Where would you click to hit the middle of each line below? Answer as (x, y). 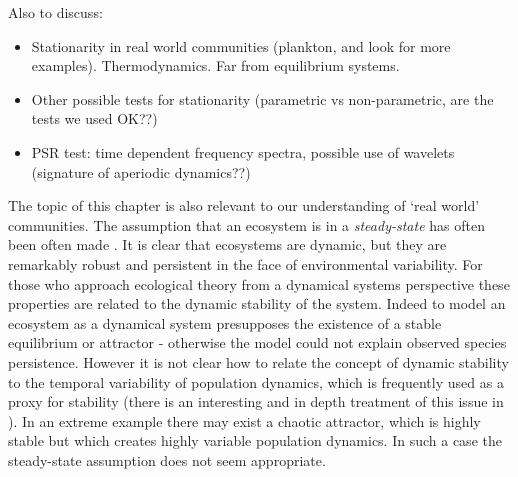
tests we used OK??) (94, 118)
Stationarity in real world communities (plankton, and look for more (241, 45)
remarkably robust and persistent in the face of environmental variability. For (245, 263)
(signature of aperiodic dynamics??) (141, 171)
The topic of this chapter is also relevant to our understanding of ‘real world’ (244, 205)
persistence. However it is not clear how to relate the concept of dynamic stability (258, 361)
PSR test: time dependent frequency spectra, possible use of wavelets (243, 151)
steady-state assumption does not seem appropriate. (167, 459)
